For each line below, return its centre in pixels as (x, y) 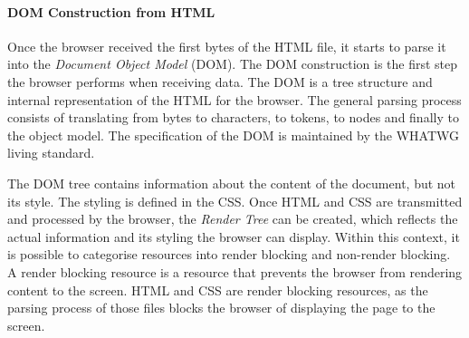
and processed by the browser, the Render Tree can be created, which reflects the (233, 219)
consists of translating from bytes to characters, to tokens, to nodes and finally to (233, 117)
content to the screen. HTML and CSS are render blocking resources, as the (218, 290)
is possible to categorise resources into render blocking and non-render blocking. (229, 254)
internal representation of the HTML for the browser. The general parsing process (234, 99)
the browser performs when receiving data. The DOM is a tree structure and (220, 81)
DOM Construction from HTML (111, 11)
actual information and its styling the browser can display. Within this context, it (234, 236)
